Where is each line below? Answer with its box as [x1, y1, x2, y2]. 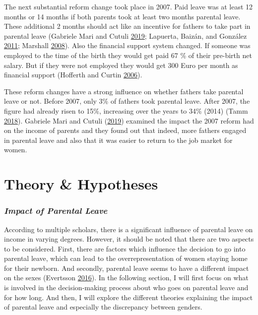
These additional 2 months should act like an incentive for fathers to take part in [4, 21, 251, 31]
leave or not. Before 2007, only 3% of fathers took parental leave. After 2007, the [4, 96, 250, 106]
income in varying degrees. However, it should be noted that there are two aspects [4, 234, 254, 244]
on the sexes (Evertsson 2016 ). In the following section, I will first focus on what [4, 272, 249, 283]
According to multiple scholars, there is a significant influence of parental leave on [4, 224, 253, 234]
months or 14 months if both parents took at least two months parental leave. [4, 11, 241, 21]
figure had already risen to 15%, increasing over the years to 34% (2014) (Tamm [4, 105, 248, 116]
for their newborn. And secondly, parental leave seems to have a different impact [4, 262, 249, 273]
